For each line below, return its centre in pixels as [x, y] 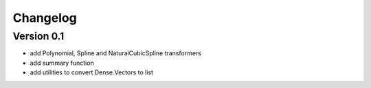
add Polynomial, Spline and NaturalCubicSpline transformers [116, 53]
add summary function [62, 63]
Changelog [45, 18]
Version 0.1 [38, 36]
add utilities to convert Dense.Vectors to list [92, 72]
